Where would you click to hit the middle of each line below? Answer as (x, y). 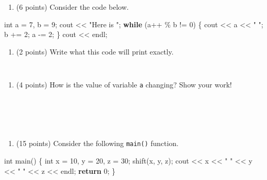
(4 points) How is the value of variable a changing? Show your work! (124, 85)
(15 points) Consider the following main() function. (97, 143)
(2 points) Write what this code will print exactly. (95, 51)
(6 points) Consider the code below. (73, 7)
